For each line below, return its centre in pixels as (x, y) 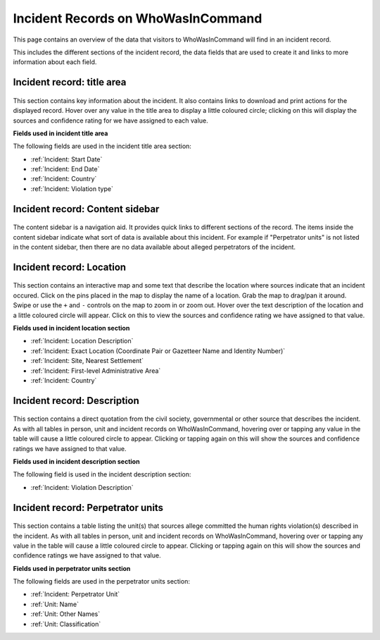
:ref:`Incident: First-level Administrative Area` (96, 371)
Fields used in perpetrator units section (72, 568)
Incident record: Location (70, 267)
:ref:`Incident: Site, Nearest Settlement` (87, 361)
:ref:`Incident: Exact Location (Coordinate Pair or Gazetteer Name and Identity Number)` (158, 351)
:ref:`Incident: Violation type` (72, 189)
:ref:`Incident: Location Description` (82, 341)
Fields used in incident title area (61, 133)
